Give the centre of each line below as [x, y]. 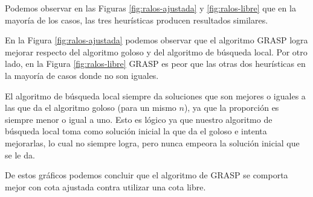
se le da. [20, 155]
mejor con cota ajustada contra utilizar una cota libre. [105, 186]
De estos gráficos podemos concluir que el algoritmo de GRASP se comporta [147, 175]
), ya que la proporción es [231, 108]
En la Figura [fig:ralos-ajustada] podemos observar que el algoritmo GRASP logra [156, 40]
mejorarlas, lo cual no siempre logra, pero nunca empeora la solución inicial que [152, 142]
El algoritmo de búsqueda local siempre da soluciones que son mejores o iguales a [155, 95]
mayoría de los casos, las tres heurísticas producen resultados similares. [137, 20]
